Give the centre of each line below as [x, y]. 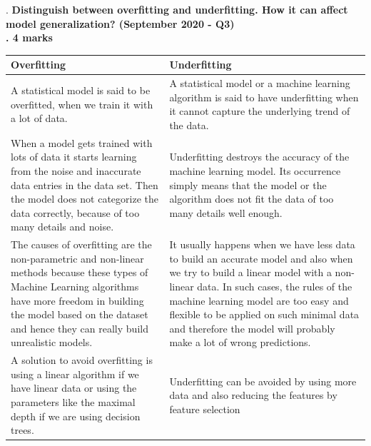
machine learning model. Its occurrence [255, 170]
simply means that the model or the [248, 184]
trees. [22, 430]
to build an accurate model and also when [261, 258]
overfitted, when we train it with [82, 104]
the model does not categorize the [85, 199]
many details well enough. [226, 212]
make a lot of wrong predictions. [240, 342]
